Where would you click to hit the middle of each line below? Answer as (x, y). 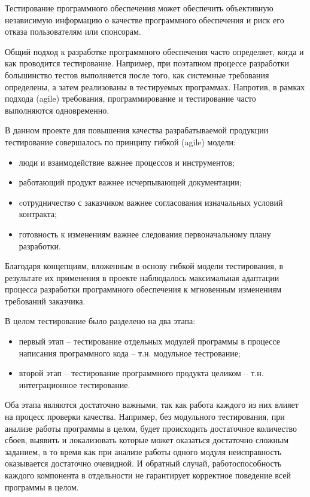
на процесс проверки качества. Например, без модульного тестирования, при (145, 417)
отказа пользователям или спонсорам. (73, 31)
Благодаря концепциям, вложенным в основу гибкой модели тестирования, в (144, 266)
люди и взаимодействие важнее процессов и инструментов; (127, 162)
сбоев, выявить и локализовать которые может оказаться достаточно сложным (147, 440)
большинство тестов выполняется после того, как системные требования (137, 74)
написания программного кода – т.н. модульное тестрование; (130, 353)
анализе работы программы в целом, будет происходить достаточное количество (151, 428)
